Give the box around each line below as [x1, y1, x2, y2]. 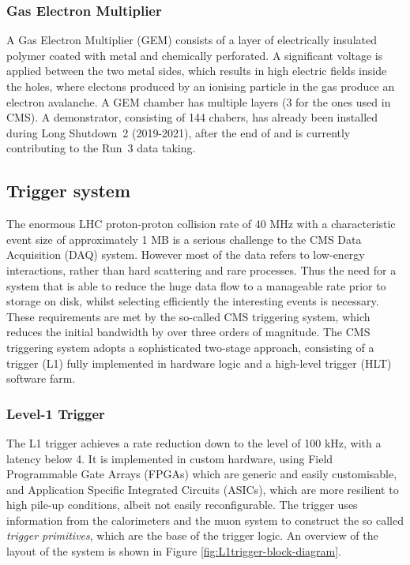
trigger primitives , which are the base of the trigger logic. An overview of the [6, 527, 378, 544]
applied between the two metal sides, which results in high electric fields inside [6, 62, 387, 79]
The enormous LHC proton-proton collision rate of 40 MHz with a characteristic [6, 215, 396, 232]
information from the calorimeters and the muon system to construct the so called [6, 511, 404, 528]
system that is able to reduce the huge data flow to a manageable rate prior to [6, 277, 386, 294]
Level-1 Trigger [6, 403, 105, 423]
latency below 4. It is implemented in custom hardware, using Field [6, 450, 333, 466]
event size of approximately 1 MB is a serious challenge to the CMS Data [6, 230, 362, 247]
